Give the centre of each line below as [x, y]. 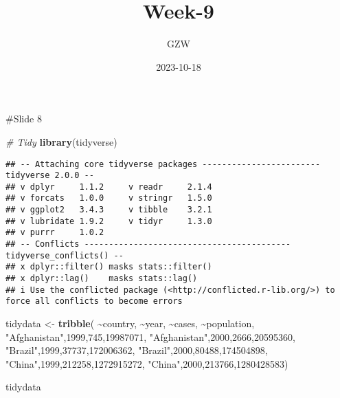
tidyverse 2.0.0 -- [50, 176]
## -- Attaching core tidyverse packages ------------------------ [163, 164]
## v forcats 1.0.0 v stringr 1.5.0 [109, 198]
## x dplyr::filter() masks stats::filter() [109, 267]
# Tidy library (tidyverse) [61, 141]
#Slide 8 [24, 119]
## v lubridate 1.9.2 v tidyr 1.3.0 [109, 221]
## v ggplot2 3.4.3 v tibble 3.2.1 [109, 210]
